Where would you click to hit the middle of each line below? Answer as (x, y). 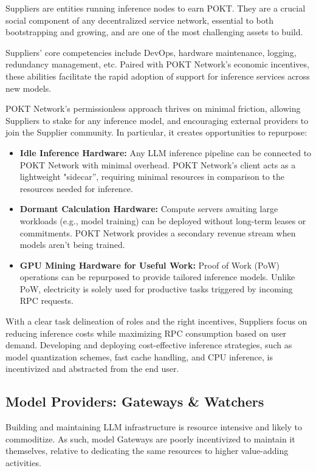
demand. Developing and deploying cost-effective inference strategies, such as (149, 345)
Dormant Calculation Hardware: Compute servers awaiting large (149, 209)
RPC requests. (46, 301)
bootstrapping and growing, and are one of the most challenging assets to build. (154, 32)
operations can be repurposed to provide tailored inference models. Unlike (157, 277)
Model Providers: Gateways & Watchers (135, 401)
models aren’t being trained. (72, 245)
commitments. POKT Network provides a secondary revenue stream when (158, 232)
